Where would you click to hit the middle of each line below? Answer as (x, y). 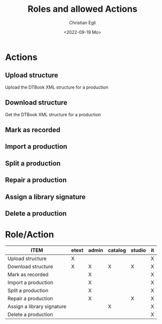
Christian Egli (82, 23)
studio (138, 250)
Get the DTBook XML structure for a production (53, 115)
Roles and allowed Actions (82, 9)
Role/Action (29, 235)
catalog (117, 250)
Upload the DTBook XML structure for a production (57, 87)
